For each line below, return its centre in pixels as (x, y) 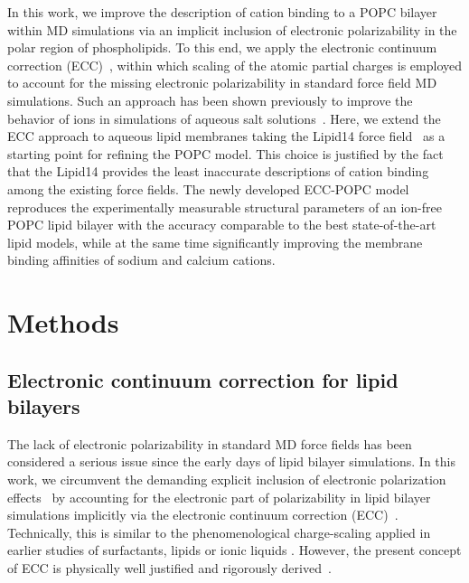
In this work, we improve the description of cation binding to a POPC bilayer (222, 12)
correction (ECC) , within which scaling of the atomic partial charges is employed (235, 65)
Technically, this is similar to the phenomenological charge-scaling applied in (219, 532)
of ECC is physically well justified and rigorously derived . (169, 568)
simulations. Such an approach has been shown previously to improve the (210, 100)
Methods (63, 322)
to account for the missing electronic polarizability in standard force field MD (222, 83)
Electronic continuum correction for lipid (203, 379)
